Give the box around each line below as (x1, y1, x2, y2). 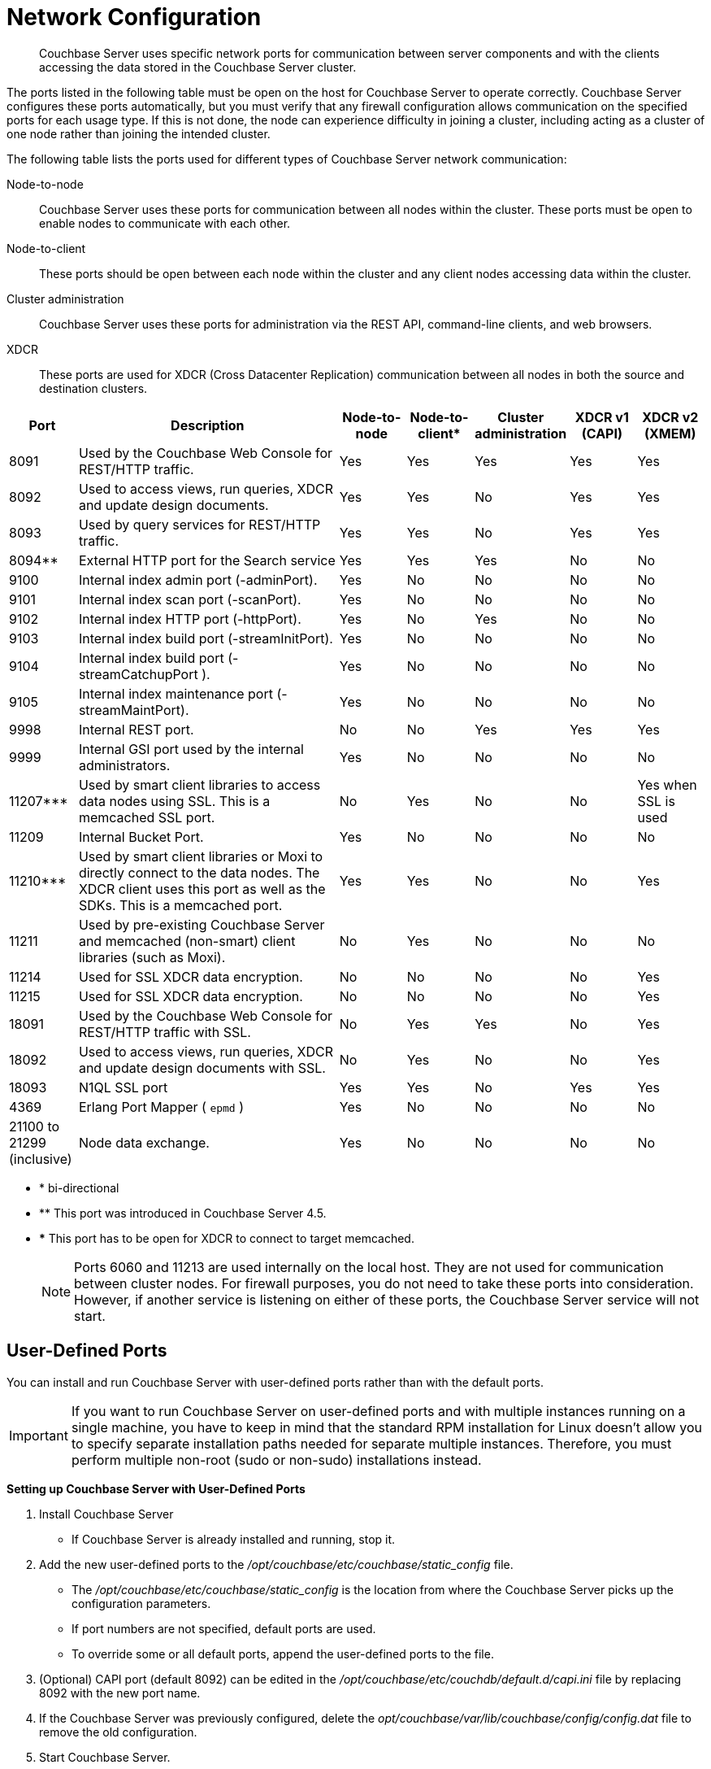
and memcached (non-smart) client (78, 932, 296, 949)
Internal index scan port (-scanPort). (78, 590, 301, 608)
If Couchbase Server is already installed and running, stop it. (72, 1532, 396, 1546)
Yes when (637, 776, 697, 793)
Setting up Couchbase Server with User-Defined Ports (7, 1481, 306, 1496)
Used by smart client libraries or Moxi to (78, 847, 323, 865)
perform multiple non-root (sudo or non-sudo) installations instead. (71, 1451, 482, 1468)
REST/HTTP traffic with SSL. (78, 1023, 251, 1040)
